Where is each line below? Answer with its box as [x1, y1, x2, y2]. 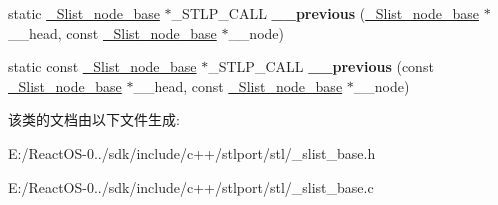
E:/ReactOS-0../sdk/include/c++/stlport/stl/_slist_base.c [8, 176, 374, 197]
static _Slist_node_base [8, 3, 160, 23]
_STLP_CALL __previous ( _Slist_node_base [171, 3, 479, 23]
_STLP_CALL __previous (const [208, 56, 434, 77]
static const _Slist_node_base [8, 56, 197, 77]
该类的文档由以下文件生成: [8, 109, 180, 130]
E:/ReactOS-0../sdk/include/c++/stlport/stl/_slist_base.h [8, 142, 376, 163]
